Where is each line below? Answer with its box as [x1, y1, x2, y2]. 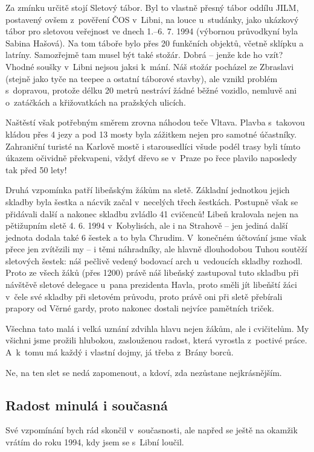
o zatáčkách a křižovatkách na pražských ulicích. [5, 95, 186, 108]
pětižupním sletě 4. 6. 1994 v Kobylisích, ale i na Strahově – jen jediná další [5, 219, 288, 232]
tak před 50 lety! [5, 163, 67, 176]
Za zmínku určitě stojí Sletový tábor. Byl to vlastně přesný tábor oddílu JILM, [5, 1, 299, 13]
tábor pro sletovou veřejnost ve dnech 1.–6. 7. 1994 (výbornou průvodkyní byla [5, 25, 298, 37]
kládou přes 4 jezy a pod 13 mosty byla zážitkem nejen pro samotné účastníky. [5, 127, 297, 140]
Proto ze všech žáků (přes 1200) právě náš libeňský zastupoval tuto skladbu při [5, 266, 299, 279]
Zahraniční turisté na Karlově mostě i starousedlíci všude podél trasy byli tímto [5, 139, 301, 152]
